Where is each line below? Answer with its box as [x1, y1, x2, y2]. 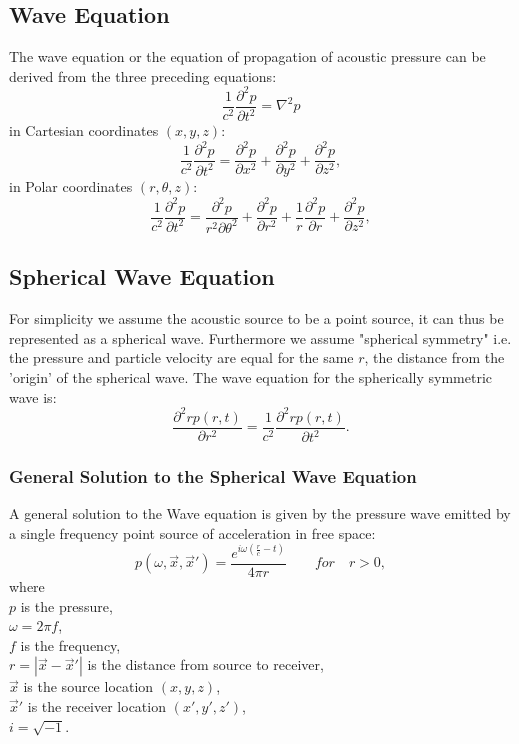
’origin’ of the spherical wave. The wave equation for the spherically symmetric [9, 366, 493, 387]
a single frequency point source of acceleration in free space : [9, 522, 376, 543]
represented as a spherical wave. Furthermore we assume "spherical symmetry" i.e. [9, 327, 512, 348]
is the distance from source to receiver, [87, 654, 324, 675]
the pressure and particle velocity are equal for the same [9, 347, 354, 368]
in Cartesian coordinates [9, 120, 159, 141]
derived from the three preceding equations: [9, 65, 277, 86]
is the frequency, [20, 634, 121, 655]
